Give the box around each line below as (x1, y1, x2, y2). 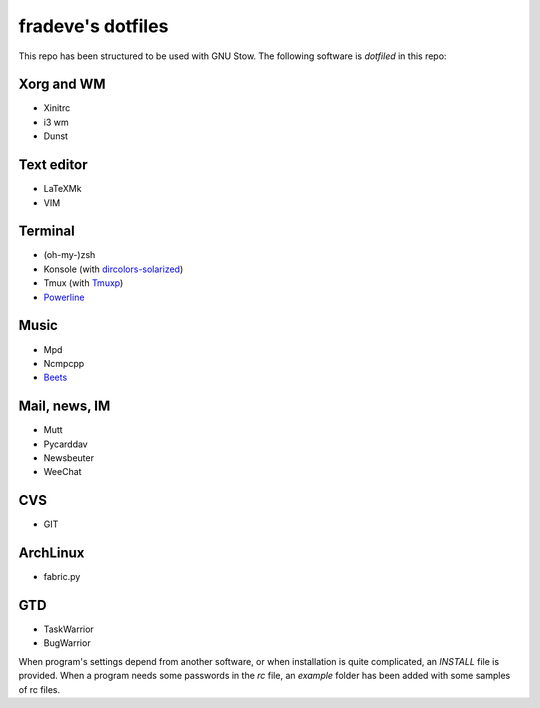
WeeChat (43, 466, 82, 478)
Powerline (43, 291, 85, 303)
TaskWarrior (43, 623, 94, 635)
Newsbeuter (43, 451, 95, 464)
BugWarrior (43, 637, 91, 649)
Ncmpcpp (43, 357, 85, 369)
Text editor (18, 156, 88, 174)
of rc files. (18, 683, 61, 695)
